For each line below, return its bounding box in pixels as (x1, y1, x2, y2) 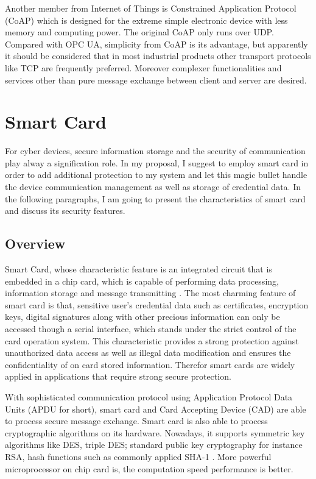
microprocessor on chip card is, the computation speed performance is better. (5, 462, 293, 475)
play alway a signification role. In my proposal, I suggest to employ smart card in (5, 156, 309, 169)
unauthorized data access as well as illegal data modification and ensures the (5, 346, 291, 359)
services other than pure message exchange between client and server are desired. (5, 73, 307, 86)
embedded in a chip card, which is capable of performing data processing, (5, 274, 279, 287)
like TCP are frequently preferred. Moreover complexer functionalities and (5, 61, 282, 74)
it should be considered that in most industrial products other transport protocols (5, 49, 311, 62)
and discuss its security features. (5, 204, 125, 217)
